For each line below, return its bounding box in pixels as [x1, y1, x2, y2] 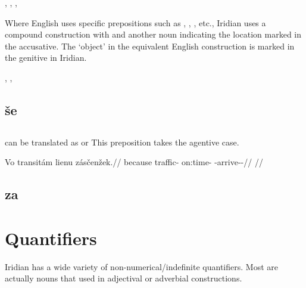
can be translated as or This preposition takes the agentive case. [5, 135, 239, 148]
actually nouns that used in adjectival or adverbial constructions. [5, 272, 242, 284]
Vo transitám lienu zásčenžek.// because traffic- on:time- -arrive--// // [5, 156, 263, 168]
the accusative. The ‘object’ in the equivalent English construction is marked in [5, 39, 295, 52]
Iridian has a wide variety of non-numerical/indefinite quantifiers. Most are [5, 260, 278, 272]
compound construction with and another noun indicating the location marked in [5, 28, 302, 41]
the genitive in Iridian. [5, 51, 87, 64]
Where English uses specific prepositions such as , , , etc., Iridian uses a [5, 16, 266, 29]
